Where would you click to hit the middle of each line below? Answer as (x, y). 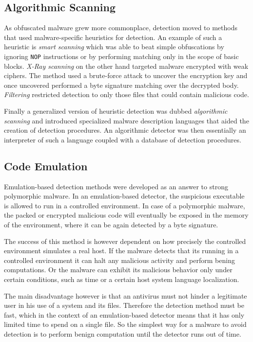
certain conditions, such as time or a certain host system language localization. (122, 279)
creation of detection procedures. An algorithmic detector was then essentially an (125, 130)
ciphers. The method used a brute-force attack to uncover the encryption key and (126, 75)
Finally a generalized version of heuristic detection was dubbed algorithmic (116, 111)
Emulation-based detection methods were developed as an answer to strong (116, 186)
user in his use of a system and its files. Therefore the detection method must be (124, 305)
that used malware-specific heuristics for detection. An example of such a (113, 37)
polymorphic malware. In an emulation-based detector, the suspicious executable (124, 196)
